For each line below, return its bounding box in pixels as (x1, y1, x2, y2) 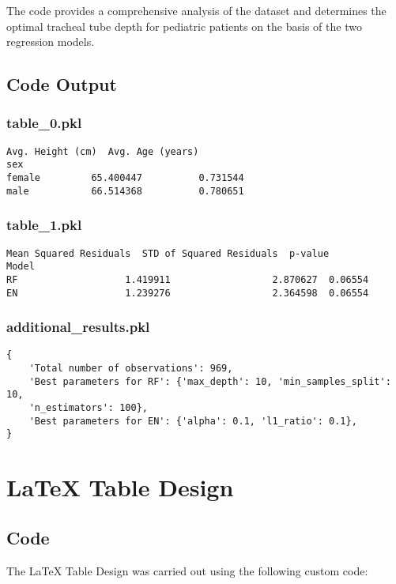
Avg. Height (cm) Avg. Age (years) (6, 145, 199, 157)
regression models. (6, 33, 95, 50)
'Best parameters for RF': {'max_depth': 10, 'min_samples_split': (28, 375, 391, 387)
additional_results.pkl (6, 317, 150, 337)
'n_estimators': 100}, (28, 402, 148, 414)
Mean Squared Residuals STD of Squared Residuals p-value (6, 247, 330, 259)
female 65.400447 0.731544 (6, 172, 244, 184)
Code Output (6, 72, 117, 96)
